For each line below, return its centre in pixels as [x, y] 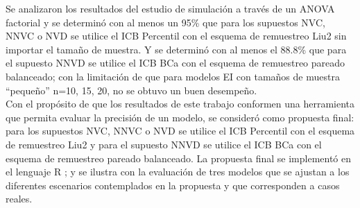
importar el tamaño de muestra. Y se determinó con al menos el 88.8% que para [176, 49]
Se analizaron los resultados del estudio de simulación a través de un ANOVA [170, 8]
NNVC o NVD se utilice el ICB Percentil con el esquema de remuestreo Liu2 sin [176, 36]
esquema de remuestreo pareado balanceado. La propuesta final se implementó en [179, 158]
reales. [19, 199]
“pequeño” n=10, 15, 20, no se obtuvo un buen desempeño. [131, 90]
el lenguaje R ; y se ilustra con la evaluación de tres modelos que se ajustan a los [178, 172]
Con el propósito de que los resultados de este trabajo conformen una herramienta [180, 104]
